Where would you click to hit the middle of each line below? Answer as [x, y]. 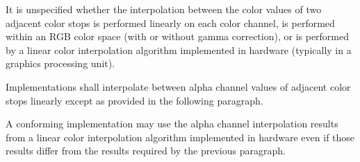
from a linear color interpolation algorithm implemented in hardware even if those [180, 137]
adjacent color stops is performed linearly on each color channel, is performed [170, 22]
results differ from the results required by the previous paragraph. [146, 151]
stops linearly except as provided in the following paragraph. [134, 100]
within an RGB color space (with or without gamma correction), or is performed [178, 36]
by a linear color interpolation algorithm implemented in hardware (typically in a [179, 49]
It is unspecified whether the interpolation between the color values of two [164, 9]
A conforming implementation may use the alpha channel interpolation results [172, 124]
